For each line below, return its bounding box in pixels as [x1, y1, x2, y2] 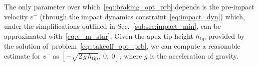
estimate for [4, 50, 41, 61]
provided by [208, 30, 245, 41]
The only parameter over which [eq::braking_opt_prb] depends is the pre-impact [4, 1, 254, 11]
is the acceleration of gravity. [150, 50, 238, 61]
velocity [4, 11, 28, 21]
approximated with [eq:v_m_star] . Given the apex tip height [4, 30, 193, 41]
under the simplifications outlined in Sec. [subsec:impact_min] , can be [4, 21, 221, 31]
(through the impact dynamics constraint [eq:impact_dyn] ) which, [40, 11, 245, 21]
